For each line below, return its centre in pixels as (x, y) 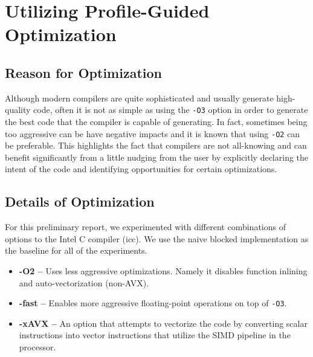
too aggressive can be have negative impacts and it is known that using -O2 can (153, 133)
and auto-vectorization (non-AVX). (84, 282)
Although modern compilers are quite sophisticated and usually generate (139, 98)
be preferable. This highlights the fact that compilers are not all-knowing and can (156, 145)
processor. (37, 347)
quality (18, 110)
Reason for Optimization (83, 72)
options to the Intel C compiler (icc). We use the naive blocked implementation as (157, 238)
